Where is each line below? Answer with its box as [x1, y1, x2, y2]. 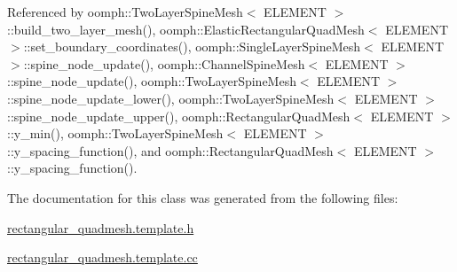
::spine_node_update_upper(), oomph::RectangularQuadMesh [7, 106, 351, 125]
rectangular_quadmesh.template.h [7, 218, 194, 237]
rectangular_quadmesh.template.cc [7, 248, 198, 267]
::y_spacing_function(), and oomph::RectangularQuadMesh [7, 141, 334, 159]
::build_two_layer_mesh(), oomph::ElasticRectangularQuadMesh [7, 19, 365, 38]
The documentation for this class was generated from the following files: [7, 188, 398, 206]
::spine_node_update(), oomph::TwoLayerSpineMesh [7, 72, 296, 90]
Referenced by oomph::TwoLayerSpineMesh [7, 3, 243, 20]
